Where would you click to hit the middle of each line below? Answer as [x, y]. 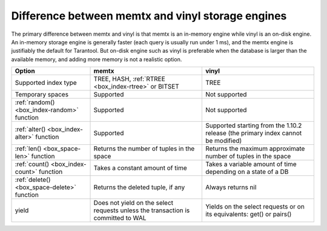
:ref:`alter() [30, 129]
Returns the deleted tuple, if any [139, 187]
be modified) [223, 141]
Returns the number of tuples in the [144, 149]
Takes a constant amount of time [140, 168]
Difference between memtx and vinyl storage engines [149, 16]
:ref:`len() [28, 149]
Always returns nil [231, 187]
